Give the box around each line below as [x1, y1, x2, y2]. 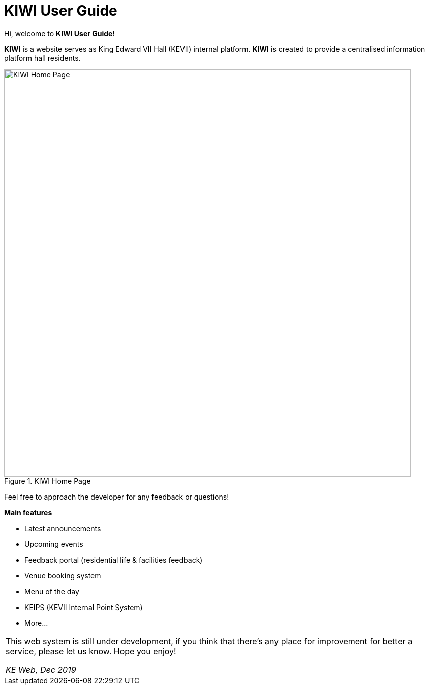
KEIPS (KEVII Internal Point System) [24, 602, 143, 612]
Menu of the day [24, 587, 79, 596]
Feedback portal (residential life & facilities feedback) [24, 555, 203, 564]
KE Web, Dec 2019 [6, 664, 76, 675]
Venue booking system [24, 571, 101, 580]
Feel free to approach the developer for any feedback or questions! [4, 492, 229, 501]
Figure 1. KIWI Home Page [4, 476, 91, 485]
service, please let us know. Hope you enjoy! [6, 646, 176, 656]
